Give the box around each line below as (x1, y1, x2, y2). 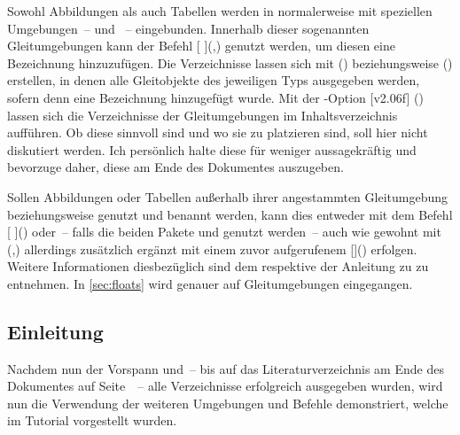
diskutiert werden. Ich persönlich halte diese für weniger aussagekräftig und (7, 140, 417, 159)
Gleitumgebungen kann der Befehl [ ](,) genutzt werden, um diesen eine (7, 36, 395, 55)
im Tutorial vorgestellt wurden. (7, 411, 177, 430)
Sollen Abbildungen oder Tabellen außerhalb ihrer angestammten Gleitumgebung (7, 187, 448, 206)
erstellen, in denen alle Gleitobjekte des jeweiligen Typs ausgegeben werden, (7, 71, 420, 89)
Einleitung (7, 317, 104, 345)
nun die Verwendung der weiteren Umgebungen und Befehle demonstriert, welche (7, 393, 448, 412)
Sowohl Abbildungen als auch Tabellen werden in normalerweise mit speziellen (7, 2, 433, 19)
